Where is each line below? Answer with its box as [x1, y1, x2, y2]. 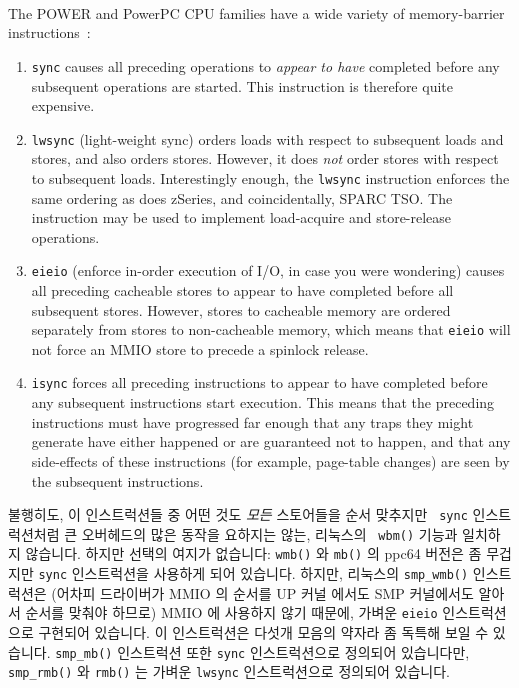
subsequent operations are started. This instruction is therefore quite [31, 75, 453, 96]
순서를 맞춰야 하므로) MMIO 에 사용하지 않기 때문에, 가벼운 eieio [25, 602, 438, 623]
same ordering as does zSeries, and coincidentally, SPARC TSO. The [31, 187, 453, 208]
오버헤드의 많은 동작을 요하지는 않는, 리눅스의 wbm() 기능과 [81, 523, 458, 544]
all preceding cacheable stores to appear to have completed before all [31, 280, 454, 301]
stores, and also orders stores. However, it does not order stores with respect [31, 148, 499, 169]
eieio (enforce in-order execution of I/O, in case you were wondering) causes [31, 260, 505, 281]
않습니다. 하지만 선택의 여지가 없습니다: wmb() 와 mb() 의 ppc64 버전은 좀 [25, 543, 482, 564]
